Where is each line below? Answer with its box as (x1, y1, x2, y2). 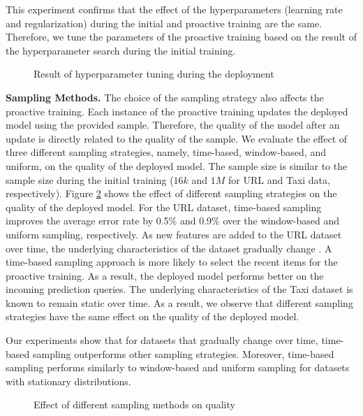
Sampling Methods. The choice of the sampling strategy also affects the (6, 89, 324, 104)
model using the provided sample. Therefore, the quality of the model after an (6, 117, 340, 132)
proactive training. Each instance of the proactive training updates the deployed (6, 103, 348, 118)
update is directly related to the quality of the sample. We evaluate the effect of (6, 131, 348, 145)
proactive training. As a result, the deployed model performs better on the (6, 268, 324, 282)
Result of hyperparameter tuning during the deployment (34, 66, 274, 81)
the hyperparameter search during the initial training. (6, 43, 236, 57)
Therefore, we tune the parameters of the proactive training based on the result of (6, 29, 357, 44)
